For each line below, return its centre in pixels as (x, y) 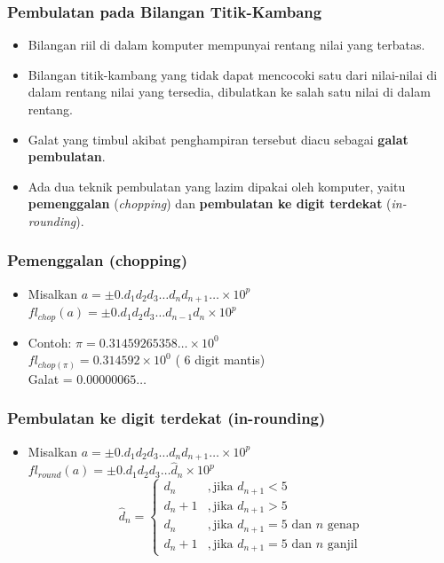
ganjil (342, 544)
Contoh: (50, 342)
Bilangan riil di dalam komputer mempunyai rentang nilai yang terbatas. (226, 45)
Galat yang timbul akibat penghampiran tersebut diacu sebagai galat (218, 139)
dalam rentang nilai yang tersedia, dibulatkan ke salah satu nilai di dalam (229, 92)
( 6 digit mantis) (220, 360)
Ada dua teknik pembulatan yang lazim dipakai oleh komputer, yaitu (217, 186)
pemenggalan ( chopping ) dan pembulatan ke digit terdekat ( (210, 203)
